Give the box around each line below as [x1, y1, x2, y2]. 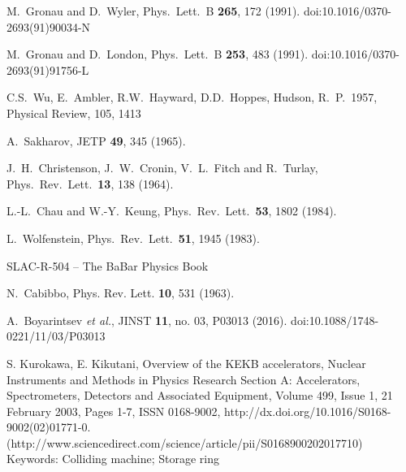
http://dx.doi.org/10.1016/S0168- [224, 402, 391, 419]
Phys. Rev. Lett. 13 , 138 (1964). [6, 175, 174, 192]
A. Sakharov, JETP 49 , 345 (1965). [6, 132, 186, 149]
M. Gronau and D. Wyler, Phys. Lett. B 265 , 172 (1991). [6, 2, 300, 19]
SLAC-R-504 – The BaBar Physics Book [6, 257, 209, 274]
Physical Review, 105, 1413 [6, 104, 141, 121]
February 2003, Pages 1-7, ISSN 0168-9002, [6, 402, 221, 419]
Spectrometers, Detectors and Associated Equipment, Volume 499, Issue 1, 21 [6, 387, 393, 404]
